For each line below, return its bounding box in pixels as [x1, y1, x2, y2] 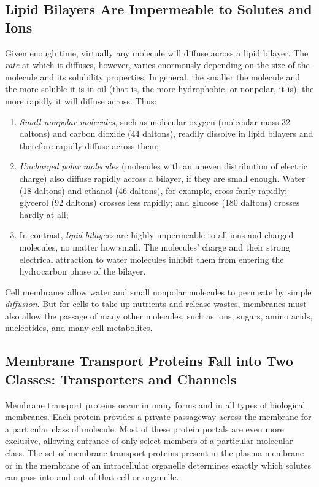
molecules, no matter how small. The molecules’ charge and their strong [19, 240, 290, 253]
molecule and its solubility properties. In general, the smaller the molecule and [5, 70, 301, 83]
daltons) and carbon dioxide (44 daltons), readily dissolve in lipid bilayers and [19, 127, 313, 140]
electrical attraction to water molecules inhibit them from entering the [19, 252, 284, 265]
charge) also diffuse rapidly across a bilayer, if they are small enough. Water [19, 171, 306, 184]
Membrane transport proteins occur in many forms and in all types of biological [5, 398, 306, 411]
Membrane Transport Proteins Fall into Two [5, 351, 293, 370]
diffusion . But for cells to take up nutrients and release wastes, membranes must [5, 297, 307, 310]
